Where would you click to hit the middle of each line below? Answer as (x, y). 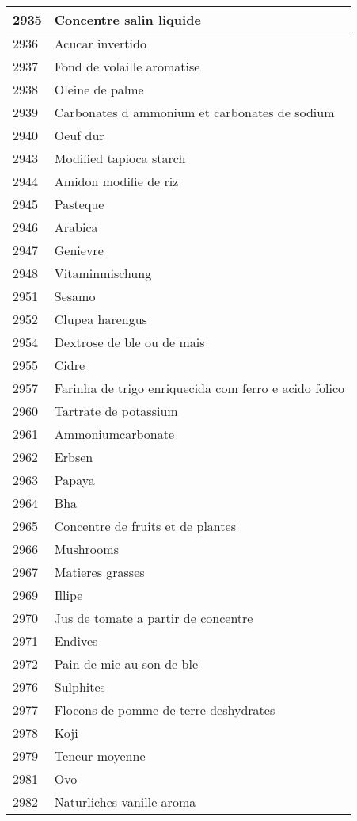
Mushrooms (86, 549)
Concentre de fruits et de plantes (145, 526)
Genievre (79, 250)
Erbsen (74, 457)
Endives (76, 641)
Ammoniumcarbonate (114, 434)
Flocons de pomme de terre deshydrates (165, 710)
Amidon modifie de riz (116, 181)
